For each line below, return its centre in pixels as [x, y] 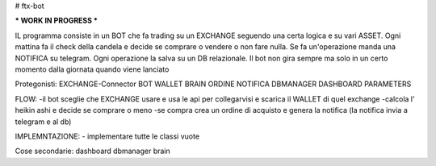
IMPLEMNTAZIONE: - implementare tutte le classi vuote [107, 136]
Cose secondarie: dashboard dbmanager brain [93, 151]
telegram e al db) [43, 122]
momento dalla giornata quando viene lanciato [92, 69]
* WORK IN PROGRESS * [57, 21]
